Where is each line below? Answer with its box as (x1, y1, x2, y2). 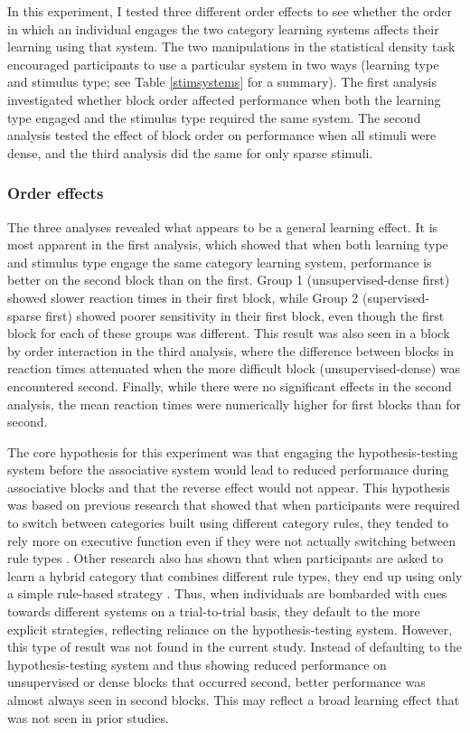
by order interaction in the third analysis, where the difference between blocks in (7, 341, 454, 360)
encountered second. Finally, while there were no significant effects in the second (7, 376, 452, 395)
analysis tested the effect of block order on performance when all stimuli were (7, 126, 437, 145)
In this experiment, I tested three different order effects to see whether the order (7, 2, 453, 20)
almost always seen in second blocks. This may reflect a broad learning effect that (7, 691, 460, 709)
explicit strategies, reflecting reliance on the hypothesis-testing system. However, (7, 619, 453, 638)
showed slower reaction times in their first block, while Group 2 (7, 287, 359, 306)
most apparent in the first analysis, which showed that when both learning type (7, 235, 448, 254)
